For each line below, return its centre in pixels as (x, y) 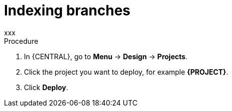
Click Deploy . (46, 87)
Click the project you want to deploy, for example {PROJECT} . (126, 72)
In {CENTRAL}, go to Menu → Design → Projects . (106, 56)
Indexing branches (67, 10)
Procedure (21, 41)
